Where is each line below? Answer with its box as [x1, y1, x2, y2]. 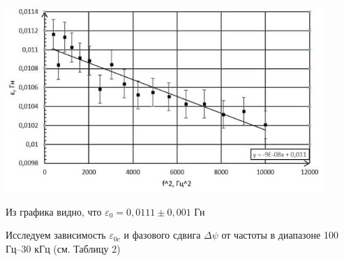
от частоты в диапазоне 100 [221, 228, 338, 242]
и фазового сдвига [124, 228, 201, 242]
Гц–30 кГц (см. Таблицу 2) [6, 241, 121, 256]
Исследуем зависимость [6, 228, 106, 242]
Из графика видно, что [6, 204, 102, 218]
